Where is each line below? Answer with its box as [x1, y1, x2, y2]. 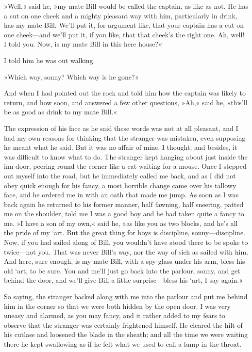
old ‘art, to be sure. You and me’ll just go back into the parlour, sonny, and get [4, 265, 240, 275]
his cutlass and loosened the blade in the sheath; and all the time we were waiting [4, 329, 248, 339]
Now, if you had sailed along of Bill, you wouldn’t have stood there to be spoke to [4, 237, 248, 247]
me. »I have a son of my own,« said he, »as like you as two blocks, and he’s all [4, 218, 238, 228]
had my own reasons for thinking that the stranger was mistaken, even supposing [4, 132, 246, 143]
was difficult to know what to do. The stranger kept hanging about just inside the [4, 151, 248, 161]
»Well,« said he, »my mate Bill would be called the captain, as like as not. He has [4, 1, 248, 11]
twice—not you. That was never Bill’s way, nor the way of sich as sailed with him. [4, 246, 249, 256]
